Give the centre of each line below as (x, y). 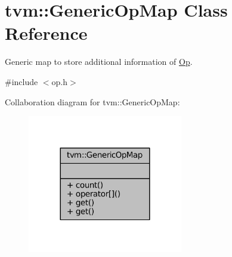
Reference (46, 33)
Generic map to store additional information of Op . (99, 62)
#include (21, 81)
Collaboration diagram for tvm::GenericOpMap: (92, 101)
